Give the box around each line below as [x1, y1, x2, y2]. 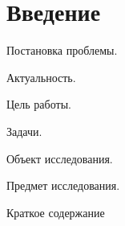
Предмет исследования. [6, 177, 120, 194]
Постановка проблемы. [6, 42, 118, 59]
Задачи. [6, 122, 42, 139]
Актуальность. [6, 68, 76, 85]
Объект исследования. [6, 150, 113, 166]
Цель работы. [6, 96, 71, 113]
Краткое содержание [6, 203, 105, 220]
